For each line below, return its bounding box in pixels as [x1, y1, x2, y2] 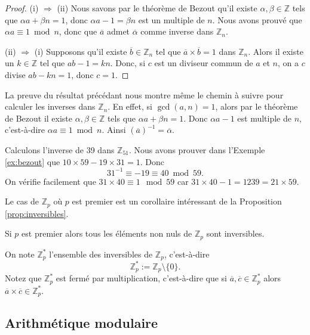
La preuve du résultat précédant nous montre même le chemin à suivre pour [5, 88, 284, 101]
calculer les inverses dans [5, 100, 96, 113]
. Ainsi [102, 123, 126, 136]
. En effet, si [108, 100, 152, 113]
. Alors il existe [248, 45, 303, 57]
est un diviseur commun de [154, 57, 253, 69]
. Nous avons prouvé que [212, 13, 302, 26]
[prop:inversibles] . [5, 207, 69, 219]
